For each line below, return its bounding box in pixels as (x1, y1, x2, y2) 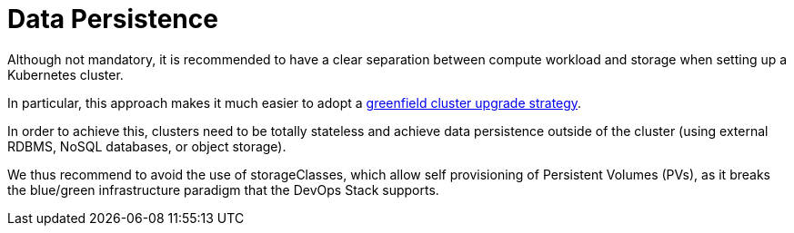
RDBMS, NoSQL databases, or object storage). (7, 138, 286, 154)
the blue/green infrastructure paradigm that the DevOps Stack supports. (7, 181, 439, 198)
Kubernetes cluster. (7, 66, 124, 83)
